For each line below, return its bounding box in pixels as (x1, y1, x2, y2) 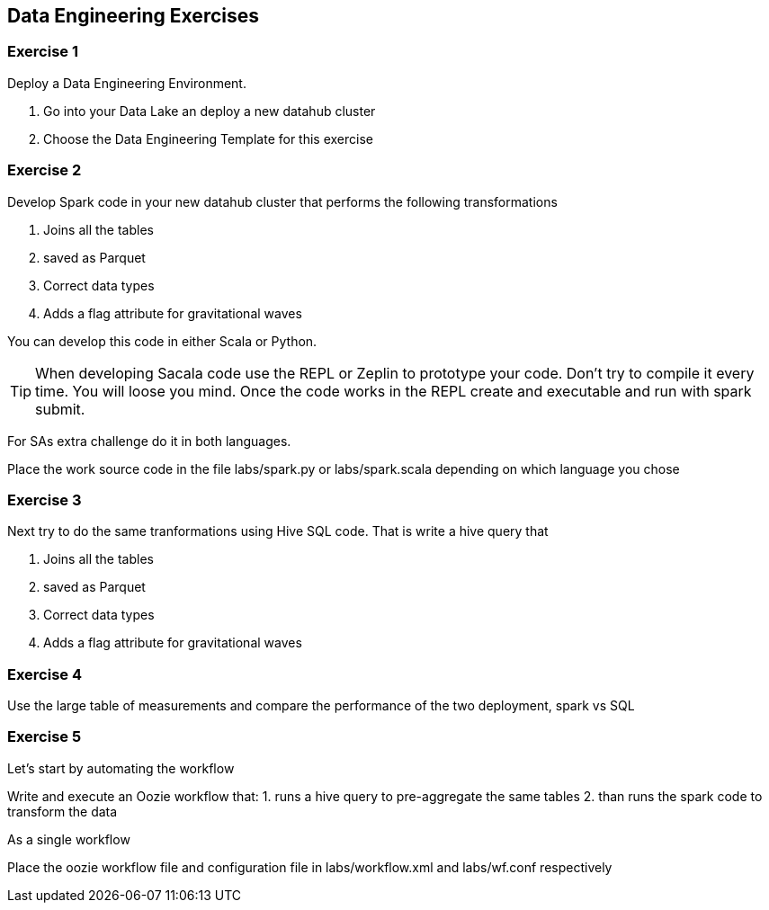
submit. (35, 399, 85, 418)
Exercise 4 (7, 665, 83, 683)
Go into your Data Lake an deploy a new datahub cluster (43, 103, 376, 119)
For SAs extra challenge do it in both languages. (7, 433, 291, 449)
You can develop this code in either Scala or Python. (7, 333, 317, 349)
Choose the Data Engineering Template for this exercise (43, 130, 374, 147)
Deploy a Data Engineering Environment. (7, 75, 246, 91)
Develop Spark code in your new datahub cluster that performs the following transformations (7, 193, 558, 210)
